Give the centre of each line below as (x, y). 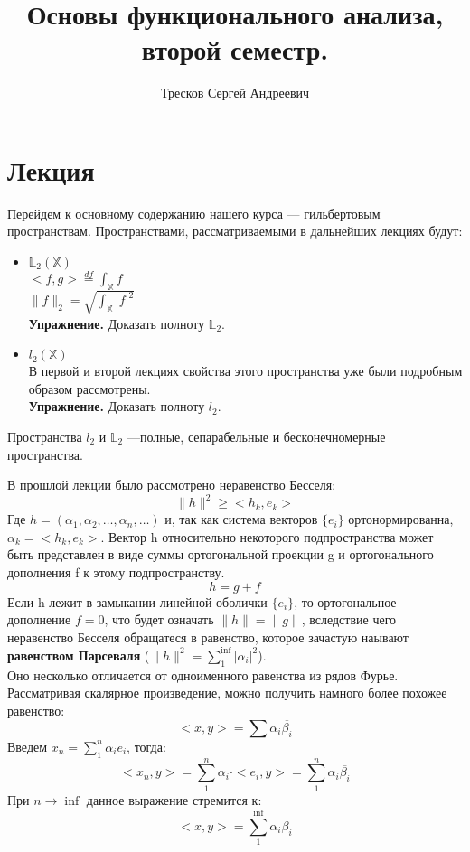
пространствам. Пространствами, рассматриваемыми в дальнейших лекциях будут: (235, 231)
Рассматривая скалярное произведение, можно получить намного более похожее (227, 693)
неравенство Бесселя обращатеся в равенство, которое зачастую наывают (208, 637)
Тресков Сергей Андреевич (235, 93)
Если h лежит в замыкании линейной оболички (137, 601)
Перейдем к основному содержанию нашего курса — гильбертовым (194, 213)
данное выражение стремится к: (174, 799)
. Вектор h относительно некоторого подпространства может (267, 536)
